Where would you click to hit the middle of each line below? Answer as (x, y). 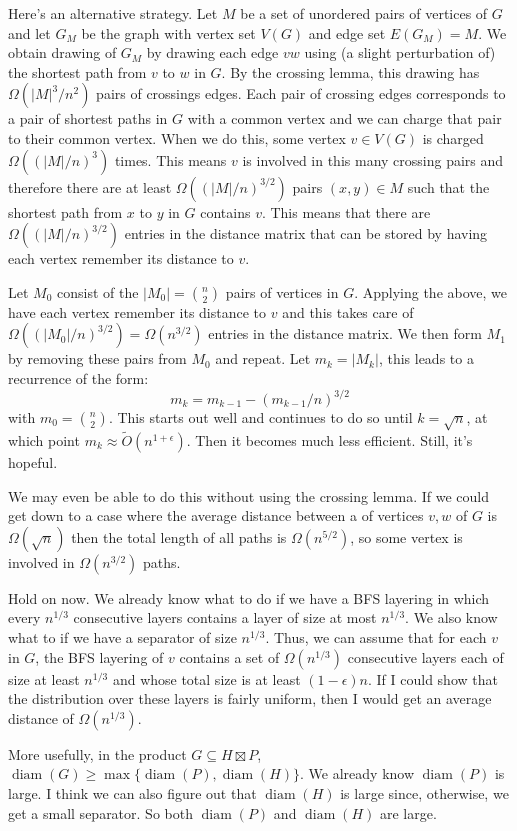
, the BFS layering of (99, 656)
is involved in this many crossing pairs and (373, 159)
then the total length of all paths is (179, 536)
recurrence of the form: (78, 377)
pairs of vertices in (282, 291)
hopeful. (33, 462)
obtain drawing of (62, 52)
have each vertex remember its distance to (137, 311)
